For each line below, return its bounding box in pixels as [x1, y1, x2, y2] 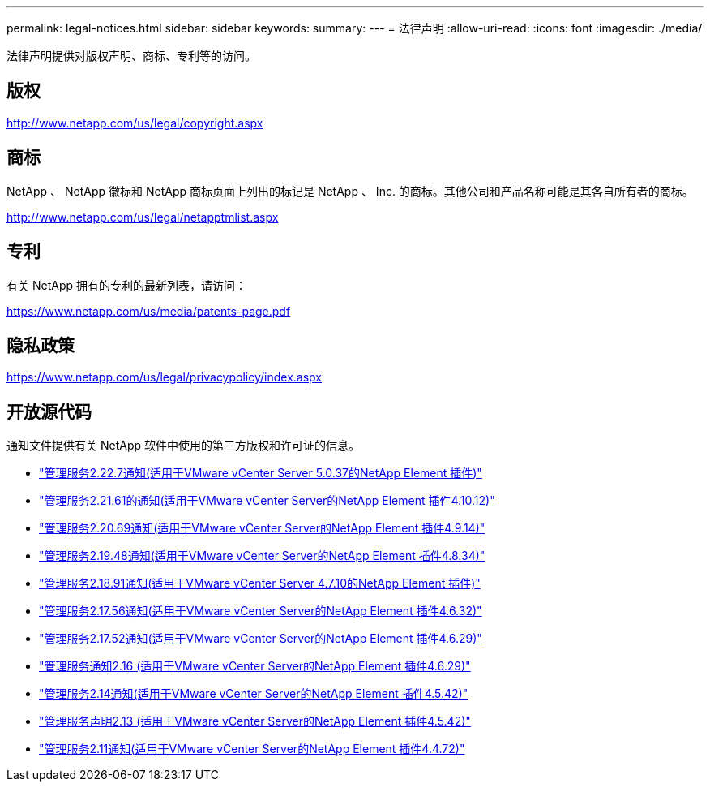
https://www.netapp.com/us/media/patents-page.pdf [6, 304, 291, 318]
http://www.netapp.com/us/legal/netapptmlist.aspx [6, 209, 279, 224]
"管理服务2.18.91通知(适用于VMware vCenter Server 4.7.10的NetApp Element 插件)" [39, 576, 481, 591]
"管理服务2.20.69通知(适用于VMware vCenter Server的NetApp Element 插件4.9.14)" [39, 521, 485, 536]
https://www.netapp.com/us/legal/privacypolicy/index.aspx [6, 370, 322, 385]
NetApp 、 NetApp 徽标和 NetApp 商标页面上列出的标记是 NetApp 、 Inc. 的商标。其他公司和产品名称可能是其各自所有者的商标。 [6, 183, 694, 198]
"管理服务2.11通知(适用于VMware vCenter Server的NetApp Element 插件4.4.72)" [39, 742, 465, 756]
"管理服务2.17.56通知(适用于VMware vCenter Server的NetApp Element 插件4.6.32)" [39, 604, 482, 618]
